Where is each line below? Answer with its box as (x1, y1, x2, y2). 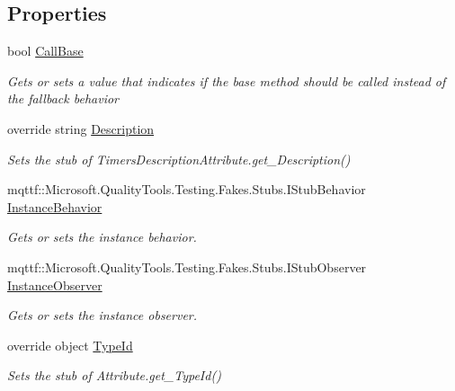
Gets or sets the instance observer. (7, 306, 198, 324)
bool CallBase (7, 41, 84, 60)
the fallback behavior (7, 89, 119, 108)
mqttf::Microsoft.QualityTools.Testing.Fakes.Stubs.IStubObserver (7, 257, 367, 276)
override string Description (7, 119, 155, 138)
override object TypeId (7, 335, 133, 354)
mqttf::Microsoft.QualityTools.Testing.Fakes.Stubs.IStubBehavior (7, 180, 366, 199)
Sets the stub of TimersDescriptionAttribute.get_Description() (7, 149, 351, 168)
